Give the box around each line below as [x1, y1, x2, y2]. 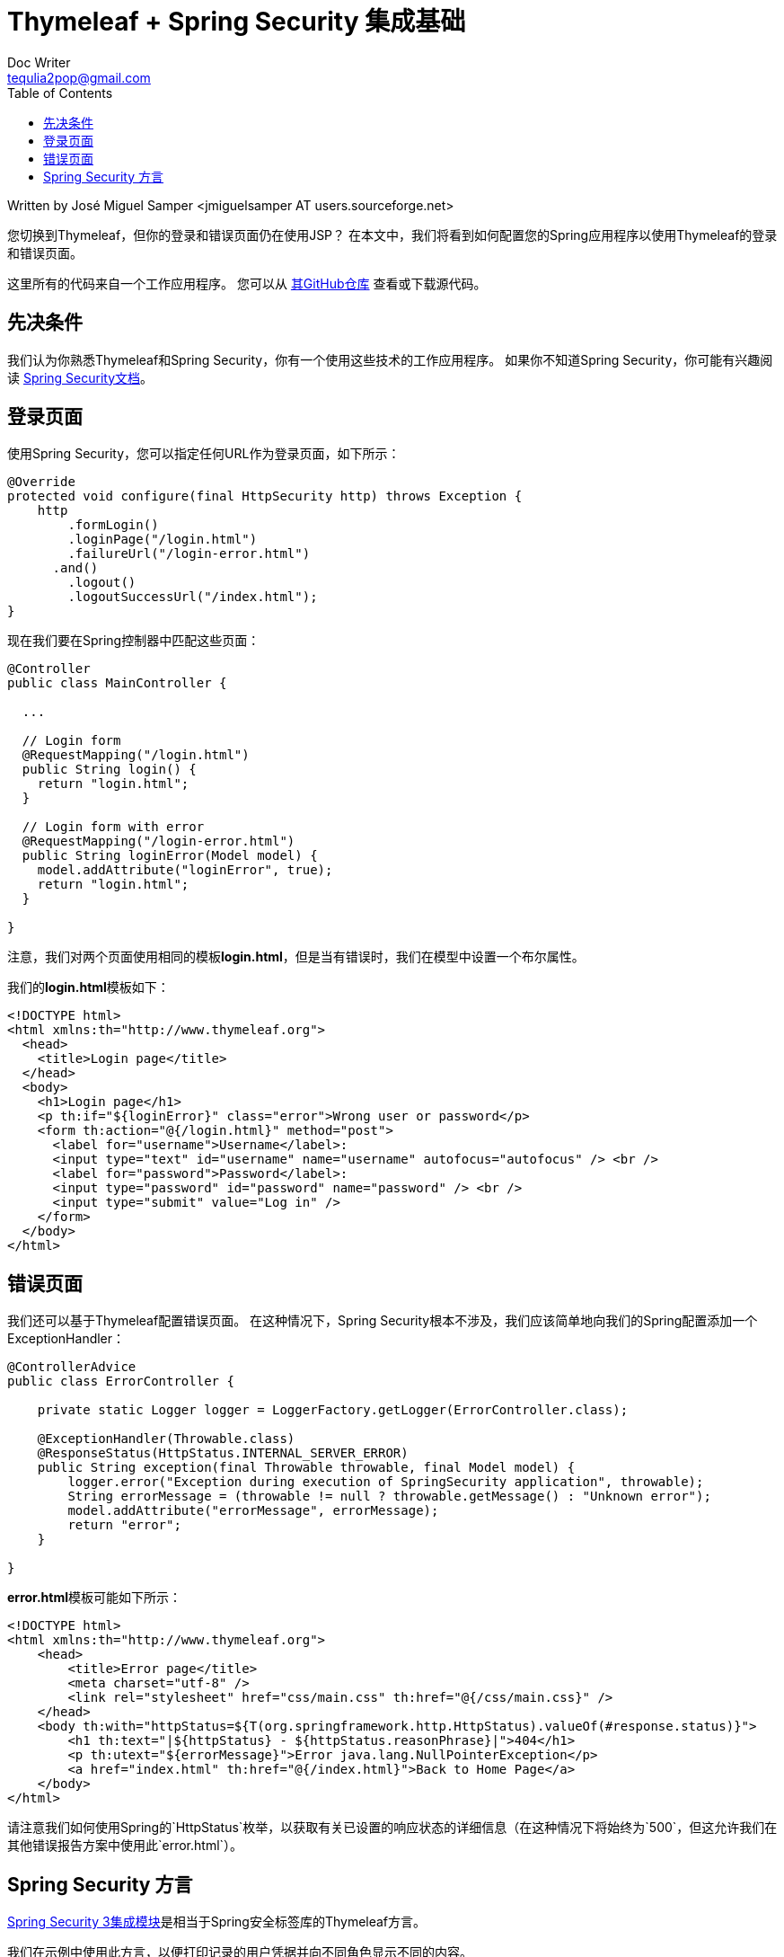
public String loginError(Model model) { [22, 848, 318, 863]
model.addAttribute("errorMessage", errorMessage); [67, 1503, 439, 1519]
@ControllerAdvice [7, 1359, 137, 1375]
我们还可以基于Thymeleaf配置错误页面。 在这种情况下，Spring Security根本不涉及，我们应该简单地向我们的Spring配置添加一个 [7, 1313, 758, 1329]
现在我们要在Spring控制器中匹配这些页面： [7, 633, 260, 649]
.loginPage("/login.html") [67, 532, 258, 547]
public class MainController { [7, 676, 227, 691]
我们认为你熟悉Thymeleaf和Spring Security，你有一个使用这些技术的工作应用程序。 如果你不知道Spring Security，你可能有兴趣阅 [7, 351, 773, 367]
